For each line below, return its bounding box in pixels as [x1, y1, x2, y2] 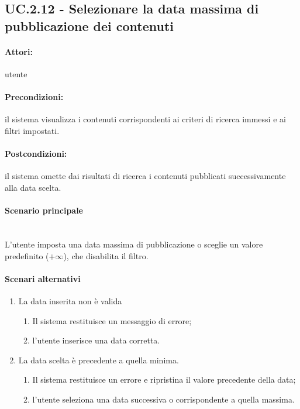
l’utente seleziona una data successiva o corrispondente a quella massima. [32, 393, 295, 405]
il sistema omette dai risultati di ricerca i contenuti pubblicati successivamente [5, 170, 286, 182]
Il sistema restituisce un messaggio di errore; [32, 314, 192, 326]
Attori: [5, 45, 33, 57]
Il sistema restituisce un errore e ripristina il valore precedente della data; [32, 373, 296, 386]
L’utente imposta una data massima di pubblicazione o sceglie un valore [5, 238, 263, 250]
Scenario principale [5, 204, 83, 216]
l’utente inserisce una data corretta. [32, 334, 160, 346]
